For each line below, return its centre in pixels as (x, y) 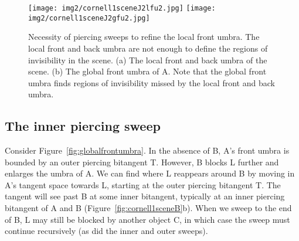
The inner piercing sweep (83, 126)
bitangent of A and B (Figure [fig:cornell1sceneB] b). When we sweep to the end (148, 208)
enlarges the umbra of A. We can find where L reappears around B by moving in (150, 173)
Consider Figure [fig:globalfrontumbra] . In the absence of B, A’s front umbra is (147, 150)
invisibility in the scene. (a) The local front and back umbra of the (148, 60)
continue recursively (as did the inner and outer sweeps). (106, 231)
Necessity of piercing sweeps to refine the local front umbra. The (144, 37)
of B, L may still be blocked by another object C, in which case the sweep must (147, 219)
